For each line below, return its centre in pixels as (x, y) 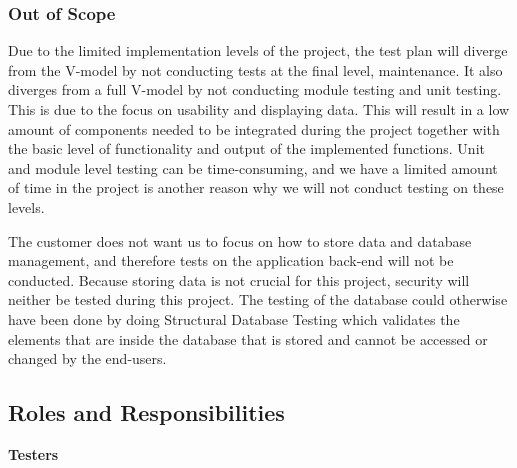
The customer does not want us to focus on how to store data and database (240, 240)
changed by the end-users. (87, 358)
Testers (33, 453)
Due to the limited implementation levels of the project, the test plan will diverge (258, 50)
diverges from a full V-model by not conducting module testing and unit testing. (255, 89)
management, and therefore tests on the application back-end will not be (231, 260)
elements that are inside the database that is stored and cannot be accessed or (248, 338)
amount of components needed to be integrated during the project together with (254, 128)
